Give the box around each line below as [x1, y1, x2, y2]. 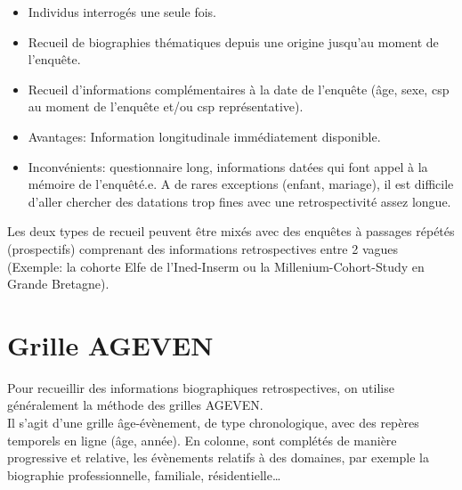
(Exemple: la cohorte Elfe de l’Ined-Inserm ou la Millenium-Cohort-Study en [7, 257, 425, 275]
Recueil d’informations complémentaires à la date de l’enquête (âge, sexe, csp [28, 79, 450, 98]
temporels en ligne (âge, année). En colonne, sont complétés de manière [7, 430, 397, 449]
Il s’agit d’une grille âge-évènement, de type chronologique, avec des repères [7, 413, 419, 432]
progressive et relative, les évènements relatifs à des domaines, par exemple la [7, 448, 429, 467]
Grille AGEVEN [7, 326, 214, 363]
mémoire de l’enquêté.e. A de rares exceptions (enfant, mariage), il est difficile [28, 175, 454, 193]
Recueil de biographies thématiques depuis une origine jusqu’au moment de [28, 32, 439, 51]
